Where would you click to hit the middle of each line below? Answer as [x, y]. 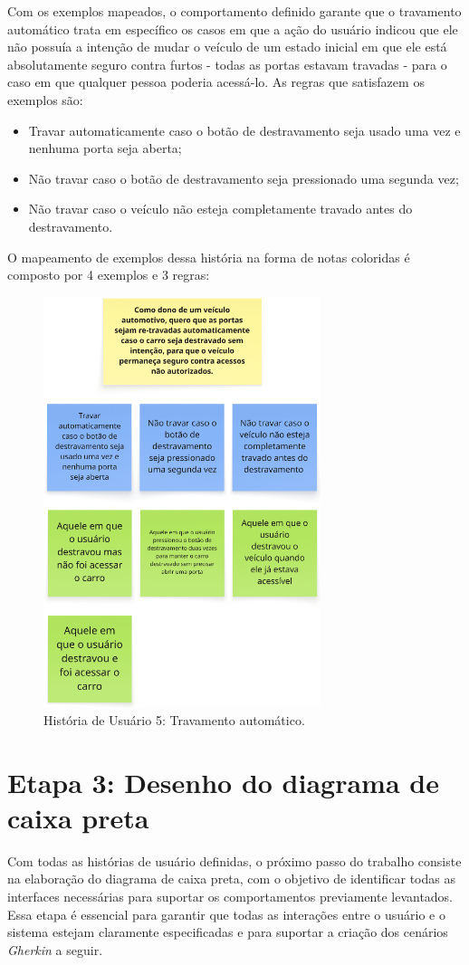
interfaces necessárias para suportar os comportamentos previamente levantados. [230, 896]
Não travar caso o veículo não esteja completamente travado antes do [220, 209]
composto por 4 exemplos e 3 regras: [109, 275]
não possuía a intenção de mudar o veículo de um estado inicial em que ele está [227, 47]
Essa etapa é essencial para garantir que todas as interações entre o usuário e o [226, 914]
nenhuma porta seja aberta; [105, 148]
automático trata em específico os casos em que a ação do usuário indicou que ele [233, 29]
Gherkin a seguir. [55, 949]
